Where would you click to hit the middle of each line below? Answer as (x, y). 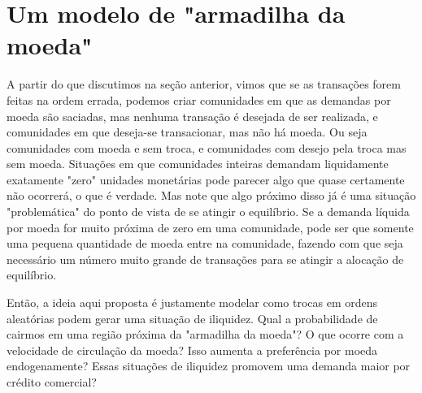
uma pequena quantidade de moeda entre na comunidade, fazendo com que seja (205, 243)
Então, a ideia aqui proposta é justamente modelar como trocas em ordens (192, 302)
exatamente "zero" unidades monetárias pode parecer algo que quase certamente (206, 179)
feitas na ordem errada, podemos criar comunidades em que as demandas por (199, 99)
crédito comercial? (52, 382)
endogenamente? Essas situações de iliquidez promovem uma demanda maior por (209, 366)
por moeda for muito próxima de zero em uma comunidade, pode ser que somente (210, 227)
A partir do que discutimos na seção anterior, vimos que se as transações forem (204, 84)
